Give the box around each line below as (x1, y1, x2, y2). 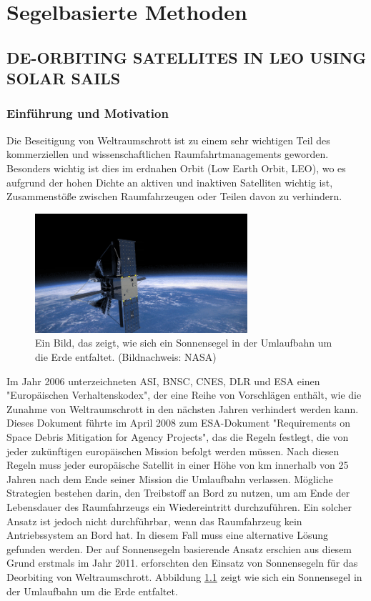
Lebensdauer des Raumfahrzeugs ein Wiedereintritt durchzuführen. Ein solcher (6, 500, 352, 515)
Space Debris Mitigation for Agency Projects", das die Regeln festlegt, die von (6, 429, 349, 444)
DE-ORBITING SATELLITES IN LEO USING (6, 46, 367, 68)
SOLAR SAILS (6, 67, 121, 89)
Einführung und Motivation (6, 104, 169, 122)
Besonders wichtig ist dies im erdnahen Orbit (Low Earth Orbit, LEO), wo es (6, 160, 346, 175)
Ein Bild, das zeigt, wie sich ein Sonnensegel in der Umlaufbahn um (35, 335, 332, 350)
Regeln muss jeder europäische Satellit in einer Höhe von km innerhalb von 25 (6, 457, 349, 472)
